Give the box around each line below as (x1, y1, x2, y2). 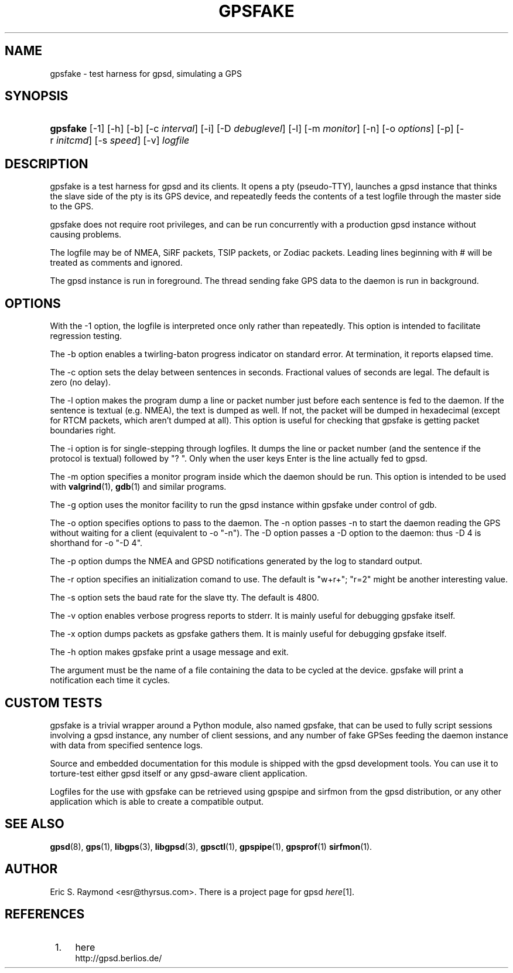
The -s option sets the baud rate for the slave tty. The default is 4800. (50, 592, 319, 603)
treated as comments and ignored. (50, 257, 183, 268)
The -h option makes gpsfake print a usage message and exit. (50, 647, 289, 657)
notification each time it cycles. (50, 675, 170, 686)
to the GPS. (50, 201, 94, 212)
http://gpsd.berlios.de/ (75, 952, 162, 963)
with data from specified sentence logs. (50, 740, 203, 750)
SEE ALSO (5, 816, 64, 832)
